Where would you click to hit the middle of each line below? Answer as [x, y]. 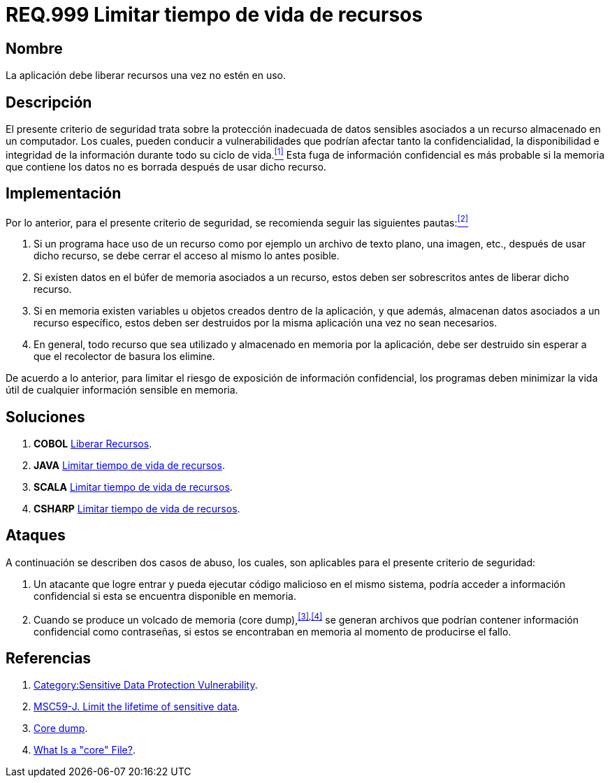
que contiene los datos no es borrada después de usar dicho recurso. [166, 166]
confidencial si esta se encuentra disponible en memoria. [165, 596]
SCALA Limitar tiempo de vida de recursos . [133, 487]
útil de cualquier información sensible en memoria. [122, 390]
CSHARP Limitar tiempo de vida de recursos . [137, 509]
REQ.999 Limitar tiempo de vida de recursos [214, 15]
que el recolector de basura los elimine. [124, 357]
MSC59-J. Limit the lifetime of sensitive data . [137, 707]
